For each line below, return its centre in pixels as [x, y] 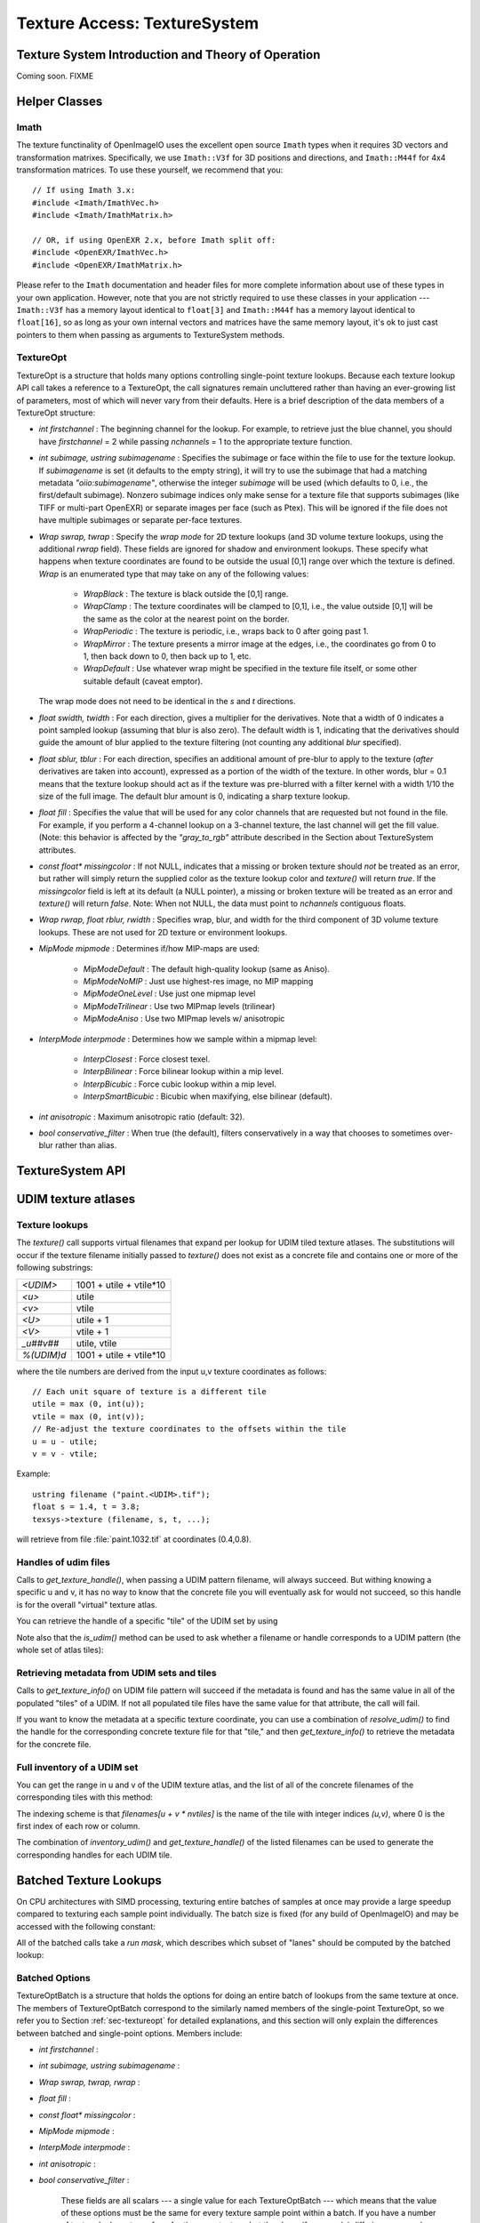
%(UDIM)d [44, 1354]
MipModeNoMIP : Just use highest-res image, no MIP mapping [198, 982]
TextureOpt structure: [56, 413]
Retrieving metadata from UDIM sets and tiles [116, 1673]
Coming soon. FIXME [55, 76]
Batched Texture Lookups [89, 1880]
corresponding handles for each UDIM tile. [94, 1855]
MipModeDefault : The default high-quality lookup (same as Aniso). [207, 968]
